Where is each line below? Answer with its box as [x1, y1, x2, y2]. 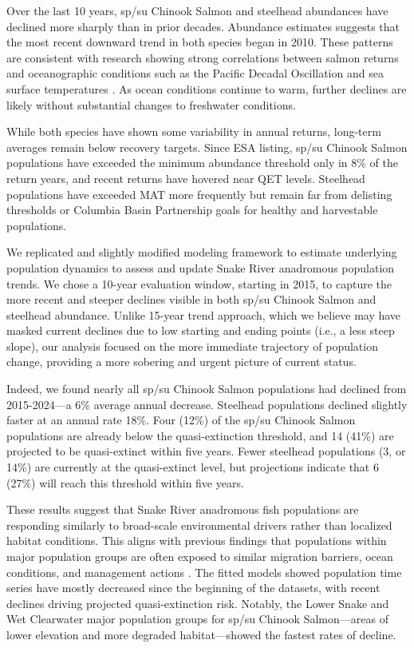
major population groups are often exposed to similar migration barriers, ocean [6, 548, 393, 564]
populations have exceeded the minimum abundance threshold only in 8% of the [6, 154, 398, 171]
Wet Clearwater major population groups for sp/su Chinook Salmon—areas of [6, 610, 388, 627]
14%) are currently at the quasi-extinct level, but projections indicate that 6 [6, 459, 379, 475]
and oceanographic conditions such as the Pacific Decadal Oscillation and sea [6, 65, 384, 81]
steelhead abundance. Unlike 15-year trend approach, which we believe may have [6, 306, 401, 323]
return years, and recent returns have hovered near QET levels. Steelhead [6, 169, 365, 186]
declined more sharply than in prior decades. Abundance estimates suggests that [6, 18, 400, 34]
